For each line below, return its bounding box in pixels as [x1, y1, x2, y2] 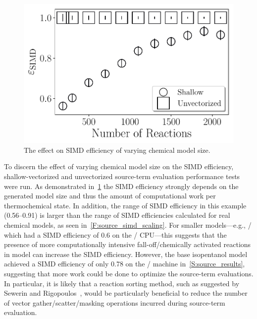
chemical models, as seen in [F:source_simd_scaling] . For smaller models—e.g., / [4, 220, 252, 230]
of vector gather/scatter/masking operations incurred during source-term [4, 297, 225, 308]
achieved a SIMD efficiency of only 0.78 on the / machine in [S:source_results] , [4, 258, 245, 269]
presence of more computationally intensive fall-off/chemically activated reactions [4, 239, 251, 250]
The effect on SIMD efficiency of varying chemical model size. [24, 144, 210, 155]
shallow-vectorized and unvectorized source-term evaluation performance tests [4, 171, 240, 182]
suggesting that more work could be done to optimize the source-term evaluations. [4, 268, 254, 278]
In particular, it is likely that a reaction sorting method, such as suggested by [4, 278, 240, 288]
